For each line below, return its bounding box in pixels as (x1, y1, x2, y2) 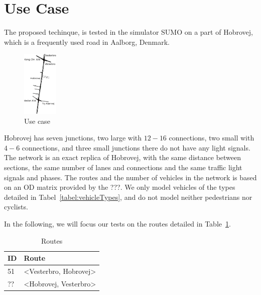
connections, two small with (169, 132, 254, 143)
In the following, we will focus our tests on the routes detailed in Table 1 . (4, 218, 231, 229)
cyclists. (4, 201, 28, 212)
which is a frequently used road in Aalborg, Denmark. (4, 36, 170, 47)
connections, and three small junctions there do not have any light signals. (22, 142, 250, 153)
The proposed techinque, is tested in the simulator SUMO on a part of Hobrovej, (4, 27, 253, 37)
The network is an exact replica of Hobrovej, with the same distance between (4, 152, 241, 163)
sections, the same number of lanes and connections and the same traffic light (4, 162, 242, 172)
